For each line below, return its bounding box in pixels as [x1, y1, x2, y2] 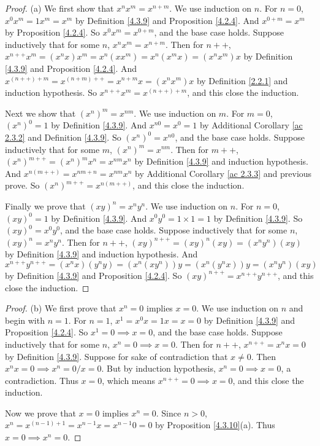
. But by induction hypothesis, [101, 362, 216, 375]
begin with [5, 313, 45, 326]
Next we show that [5, 106, 76, 119]
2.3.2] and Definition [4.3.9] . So [5, 130, 121, 143]
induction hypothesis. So [5, 86, 97, 99]
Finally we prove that [5, 199, 86, 212]
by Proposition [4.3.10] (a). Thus [155, 418, 275, 431]
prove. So [5, 179, 40, 192]
